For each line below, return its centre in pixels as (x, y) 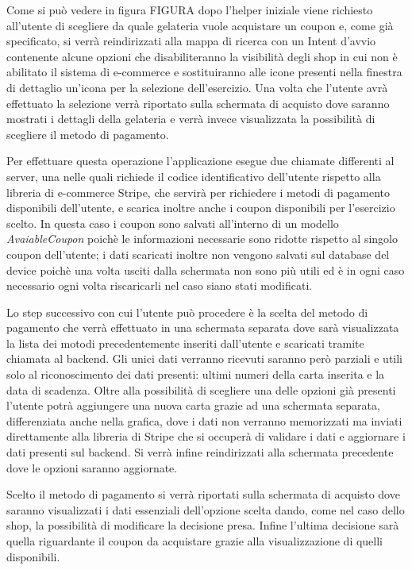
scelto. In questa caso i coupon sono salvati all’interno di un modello (173, 223)
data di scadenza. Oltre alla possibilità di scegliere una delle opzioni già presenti (201, 389)
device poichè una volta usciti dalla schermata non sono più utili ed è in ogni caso (206, 270)
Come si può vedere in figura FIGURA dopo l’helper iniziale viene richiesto (190, 10)
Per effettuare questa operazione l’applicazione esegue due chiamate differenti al (200, 161)
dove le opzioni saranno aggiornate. (92, 467)
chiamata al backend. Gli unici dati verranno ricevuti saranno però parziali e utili (205, 358)
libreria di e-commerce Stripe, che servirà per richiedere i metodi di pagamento (198, 192)
